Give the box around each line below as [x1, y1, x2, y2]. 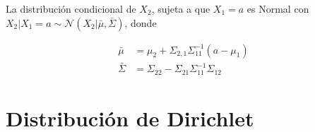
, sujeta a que [151, 1, 210, 16]
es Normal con [246, 1, 309, 16]
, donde [124, 15, 157, 30]
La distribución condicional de [6, 1, 136, 16]
